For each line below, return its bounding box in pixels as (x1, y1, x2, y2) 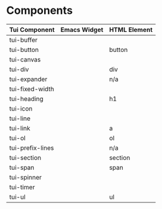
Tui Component (9, 25, 55, 34)
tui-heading (9, 94, 44, 103)
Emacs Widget (60, 25, 104, 34)
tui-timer (9, 182, 35, 191)
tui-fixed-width (9, 85, 54, 93)
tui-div (9, 65, 29, 73)
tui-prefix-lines (9, 143, 54, 152)
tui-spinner (9, 173, 42, 181)
